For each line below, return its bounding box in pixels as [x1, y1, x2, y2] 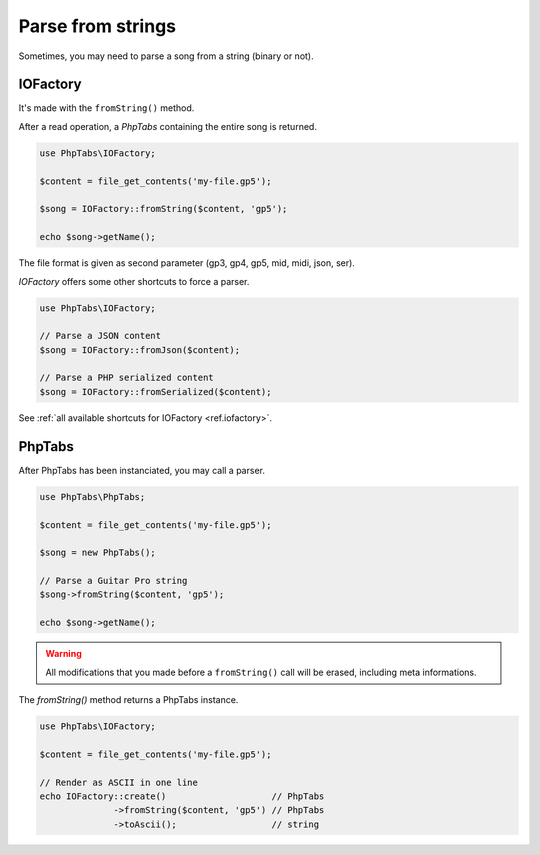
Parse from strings [18, 15, 177, 37]
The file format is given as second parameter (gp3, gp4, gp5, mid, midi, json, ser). [18, 257, 355, 269]
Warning [45, 648, 82, 660]
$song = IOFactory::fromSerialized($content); [39, 386, 272, 397]
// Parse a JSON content [39, 330, 162, 342]
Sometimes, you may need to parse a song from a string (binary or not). [18, 50, 314, 62]
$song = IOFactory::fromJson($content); [39, 344, 240, 355]
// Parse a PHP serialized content [39, 372, 214, 384]
